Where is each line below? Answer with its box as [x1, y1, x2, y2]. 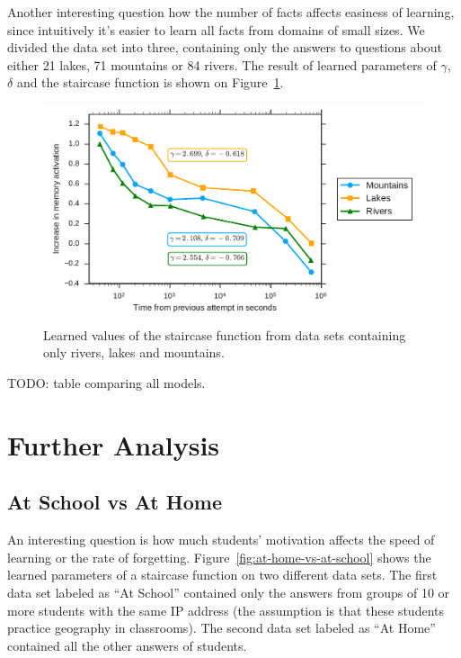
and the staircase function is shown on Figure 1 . [16, 73, 284, 92]
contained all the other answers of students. [7, 635, 247, 654]
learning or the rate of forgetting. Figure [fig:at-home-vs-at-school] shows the [7, 547, 431, 566]
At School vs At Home [7, 488, 222, 516]
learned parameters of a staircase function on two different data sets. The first [7, 565, 438, 584]
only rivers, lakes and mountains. [43, 343, 225, 362]
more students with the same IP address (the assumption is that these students [7, 600, 445, 619]
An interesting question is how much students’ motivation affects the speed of [7, 530, 435, 549]
